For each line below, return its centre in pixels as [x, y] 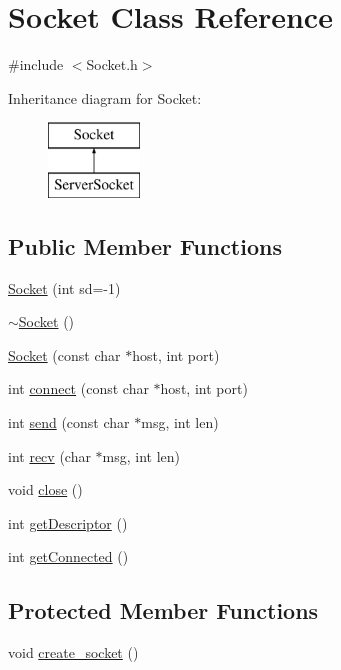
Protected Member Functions [163, 610]
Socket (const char [64, 354]
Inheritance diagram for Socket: [105, 97]
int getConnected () [68, 556]
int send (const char [69, 422]
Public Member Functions [145, 245]
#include [36, 64]
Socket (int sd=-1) [64, 287]
